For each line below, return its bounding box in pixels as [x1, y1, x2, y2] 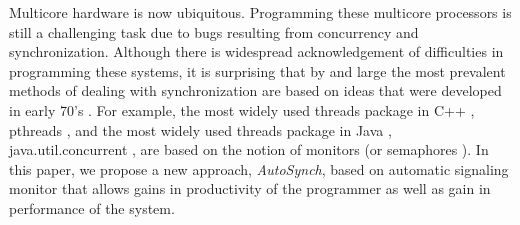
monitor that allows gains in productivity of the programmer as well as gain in [9, 178, 491, 199]
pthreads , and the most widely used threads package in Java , [9, 119, 392, 140]
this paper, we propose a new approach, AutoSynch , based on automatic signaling [9, 158, 509, 179]
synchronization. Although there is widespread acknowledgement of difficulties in [9, 41, 504, 62]
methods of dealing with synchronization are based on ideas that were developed [9, 80, 502, 101]
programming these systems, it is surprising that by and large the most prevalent [9, 60, 506, 81]
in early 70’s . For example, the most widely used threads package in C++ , [9, 99, 475, 120]
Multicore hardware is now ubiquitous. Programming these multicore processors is [9, 2, 512, 22]
